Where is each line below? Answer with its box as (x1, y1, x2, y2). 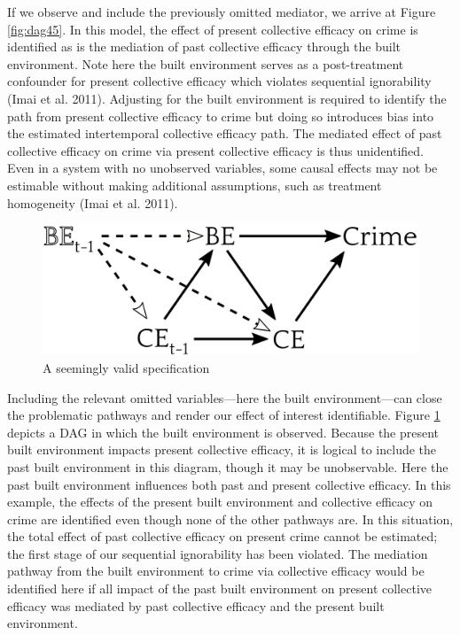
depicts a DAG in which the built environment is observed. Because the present (7, 422, 440, 441)
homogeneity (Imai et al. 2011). (7, 193, 178, 212)
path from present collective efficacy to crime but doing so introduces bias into (7, 106, 434, 125)
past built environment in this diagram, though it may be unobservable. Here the (7, 457, 448, 476)
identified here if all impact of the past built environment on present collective (7, 579, 432, 598)
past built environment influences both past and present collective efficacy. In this (7, 475, 451, 493)
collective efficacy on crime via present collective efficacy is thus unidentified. (7, 141, 425, 159)
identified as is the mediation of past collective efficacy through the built (7, 37, 401, 56)
